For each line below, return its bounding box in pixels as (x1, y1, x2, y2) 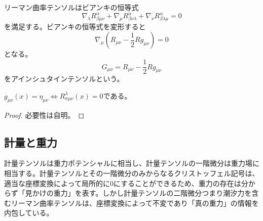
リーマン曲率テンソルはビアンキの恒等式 (4, 2, 139, 12)
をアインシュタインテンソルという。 (4, 73, 124, 84)
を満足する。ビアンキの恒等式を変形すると (4, 21, 146, 31)
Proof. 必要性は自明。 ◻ (4, 109, 85, 120)
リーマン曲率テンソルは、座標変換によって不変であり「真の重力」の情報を (11, 197, 259, 208)
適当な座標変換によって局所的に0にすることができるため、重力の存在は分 (4, 178, 248, 188)
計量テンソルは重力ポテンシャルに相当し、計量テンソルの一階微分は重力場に (4, 158, 259, 168)
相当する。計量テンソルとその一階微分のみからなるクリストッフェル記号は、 (4, 167, 259, 178)
